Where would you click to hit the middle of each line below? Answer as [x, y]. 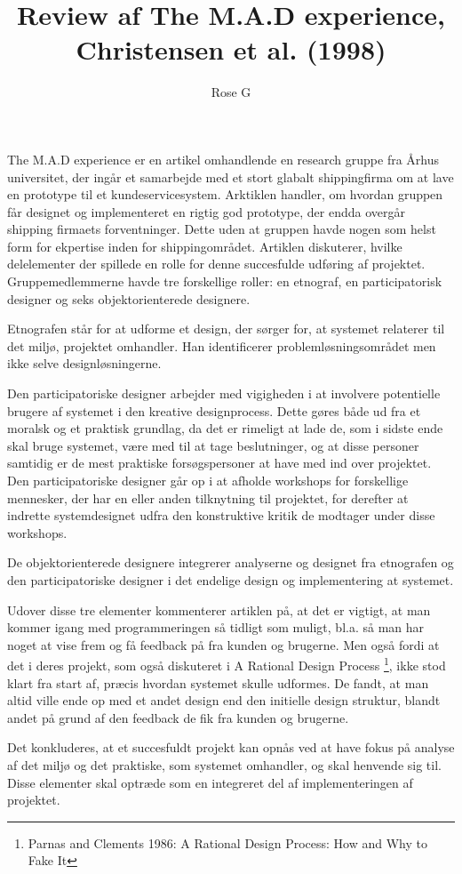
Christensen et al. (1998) [231, 49]
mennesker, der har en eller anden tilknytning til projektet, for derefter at [208, 497]
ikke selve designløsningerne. [84, 363]
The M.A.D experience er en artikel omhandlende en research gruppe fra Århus [223, 159]
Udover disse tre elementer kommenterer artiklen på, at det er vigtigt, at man [219, 609]
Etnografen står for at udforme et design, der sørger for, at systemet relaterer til [226, 329]
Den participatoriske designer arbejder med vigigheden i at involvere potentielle [224, 393]
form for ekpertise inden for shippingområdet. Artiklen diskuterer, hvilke [205, 246]
